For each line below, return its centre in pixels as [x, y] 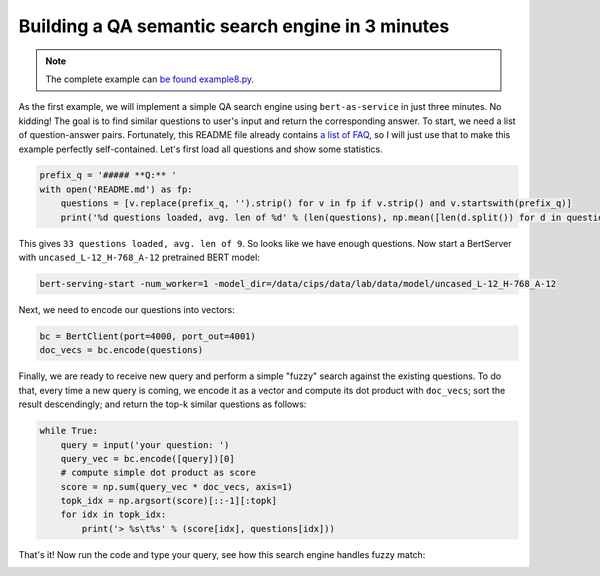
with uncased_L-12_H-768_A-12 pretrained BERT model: [139, 257]
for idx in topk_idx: [113, 514]
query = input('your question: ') [145, 444]
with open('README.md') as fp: [116, 189]
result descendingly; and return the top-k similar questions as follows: [162, 404]
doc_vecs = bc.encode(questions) [121, 350]
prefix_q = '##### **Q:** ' [108, 175]
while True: [69, 431]
